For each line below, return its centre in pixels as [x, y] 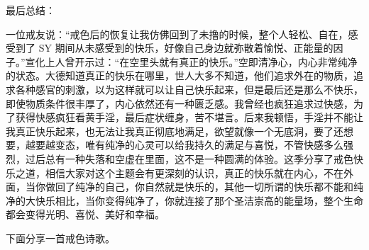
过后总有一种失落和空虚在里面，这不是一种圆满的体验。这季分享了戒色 [189, 158]
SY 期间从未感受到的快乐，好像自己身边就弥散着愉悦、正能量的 [186, 48]
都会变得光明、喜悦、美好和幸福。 [85, 214]
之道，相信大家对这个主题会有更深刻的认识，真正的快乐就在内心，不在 [179, 172]
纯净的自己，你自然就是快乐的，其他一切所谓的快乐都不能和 [214, 187]
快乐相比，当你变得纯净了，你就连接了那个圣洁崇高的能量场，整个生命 [199, 200]
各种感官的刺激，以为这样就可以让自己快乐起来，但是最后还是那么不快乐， [189, 89]
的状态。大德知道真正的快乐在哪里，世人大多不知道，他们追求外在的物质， [180, 75]
